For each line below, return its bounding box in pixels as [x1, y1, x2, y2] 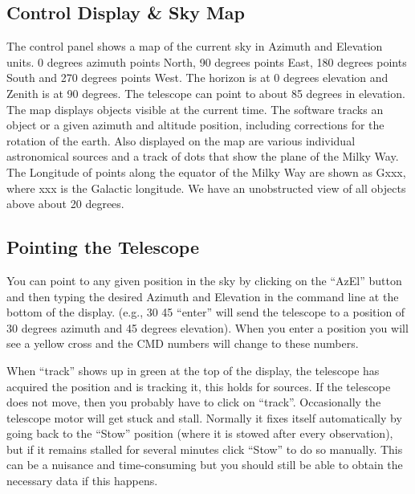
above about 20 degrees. [6, 195, 124, 212]
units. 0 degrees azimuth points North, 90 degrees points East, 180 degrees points [6, 53, 407, 70]
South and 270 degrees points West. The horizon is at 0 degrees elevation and [6, 69, 389, 86]
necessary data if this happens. [6, 472, 158, 489]
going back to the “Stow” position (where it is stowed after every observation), [6, 425, 393, 442]
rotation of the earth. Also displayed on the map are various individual [6, 132, 356, 149]
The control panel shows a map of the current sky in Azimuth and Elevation [6, 38, 383, 55]
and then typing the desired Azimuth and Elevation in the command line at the [6, 288, 399, 304]
